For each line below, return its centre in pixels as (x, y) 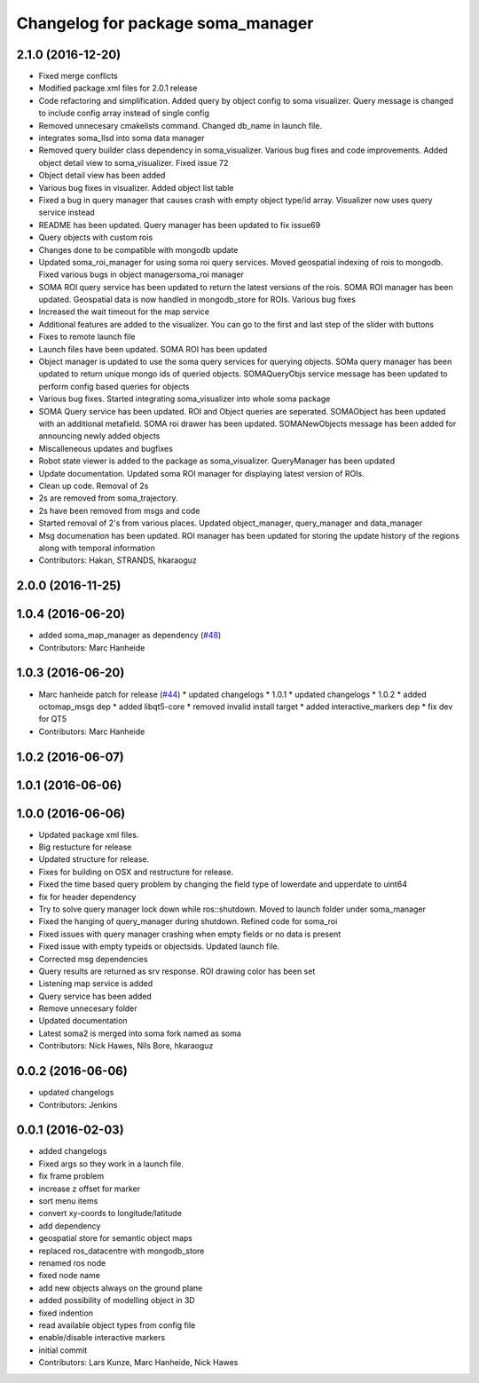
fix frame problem (71, 1176)
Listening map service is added (96, 984)
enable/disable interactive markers (102, 1338)
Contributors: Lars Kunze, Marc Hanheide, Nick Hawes (138, 1363)
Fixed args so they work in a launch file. (111, 1164)
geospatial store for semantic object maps (115, 1238)
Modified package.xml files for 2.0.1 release (118, 88)
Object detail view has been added (102, 175)
